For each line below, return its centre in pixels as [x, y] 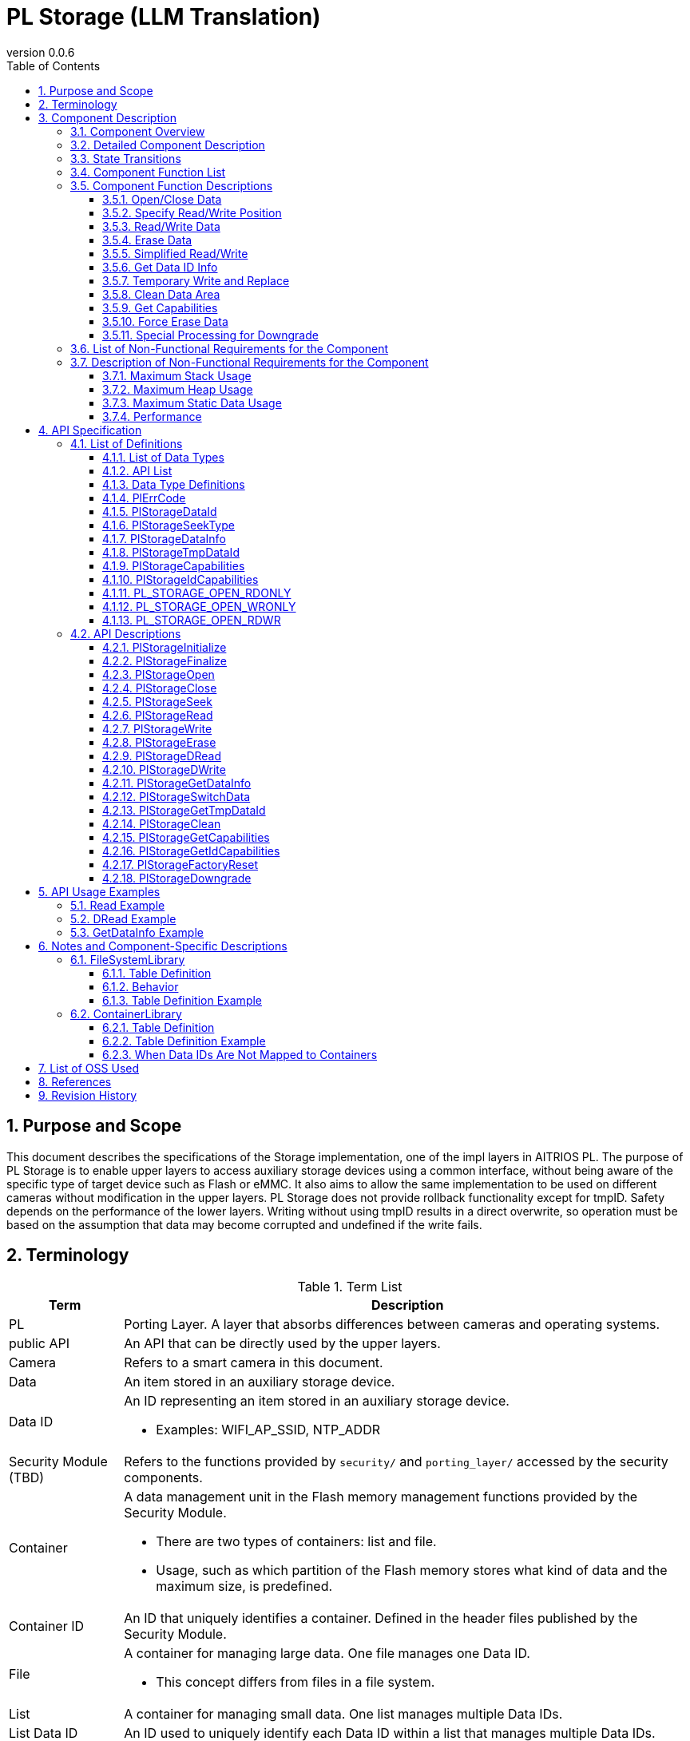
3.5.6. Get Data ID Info [160, 267]
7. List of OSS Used [89, 1068]
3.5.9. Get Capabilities [160, 307]
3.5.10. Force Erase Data [165, 321]
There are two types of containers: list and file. [296, 1542]
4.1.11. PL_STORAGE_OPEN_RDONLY [197, 593]
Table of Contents [54, 65]
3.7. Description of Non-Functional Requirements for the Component [250, 362]
